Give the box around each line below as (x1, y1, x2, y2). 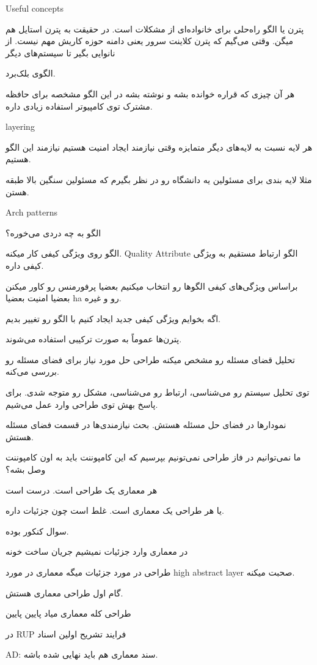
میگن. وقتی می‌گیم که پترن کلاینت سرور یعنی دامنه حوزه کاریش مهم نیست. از (5, 34, 293, 47)
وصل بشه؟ (5, 463, 46, 476)
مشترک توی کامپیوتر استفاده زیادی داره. (5, 99, 153, 112)
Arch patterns (5, 206, 57, 219)
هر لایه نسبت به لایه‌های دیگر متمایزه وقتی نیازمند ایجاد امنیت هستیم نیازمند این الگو (5, 140, 313, 153)
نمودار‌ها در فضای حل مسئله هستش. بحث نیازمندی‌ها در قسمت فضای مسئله (5, 418, 286, 431)
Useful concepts (5, 2, 64, 14)
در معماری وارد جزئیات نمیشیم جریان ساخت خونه (5, 545, 188, 558)
